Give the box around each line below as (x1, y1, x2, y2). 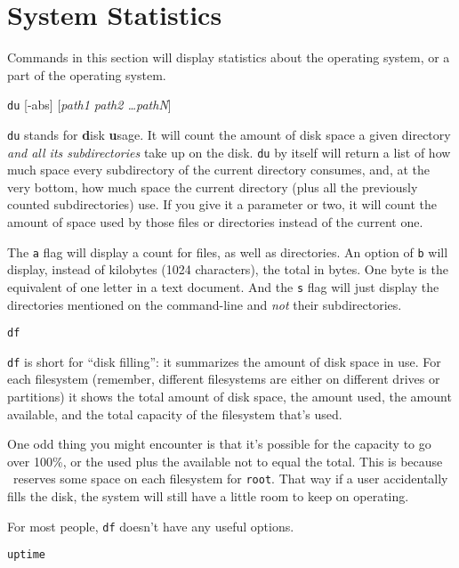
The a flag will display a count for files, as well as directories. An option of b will (7, 242, 448, 261)
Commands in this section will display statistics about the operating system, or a (7, 48, 450, 67)
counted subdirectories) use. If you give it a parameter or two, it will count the (7, 195, 438, 214)
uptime (7, 548, 45, 562)
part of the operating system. (7, 65, 166, 84)
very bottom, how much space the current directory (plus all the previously (7, 177, 418, 196)
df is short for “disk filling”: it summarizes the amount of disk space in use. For (7, 352, 441, 370)
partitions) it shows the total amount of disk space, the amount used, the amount (7, 387, 452, 406)
